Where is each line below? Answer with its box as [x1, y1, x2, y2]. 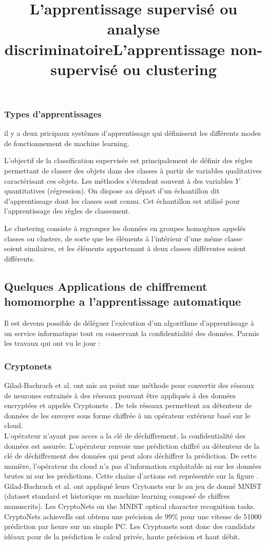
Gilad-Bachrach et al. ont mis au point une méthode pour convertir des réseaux [4, 379, 254, 390]
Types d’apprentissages [4, 107, 102, 120]
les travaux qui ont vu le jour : [4, 338, 101, 348]
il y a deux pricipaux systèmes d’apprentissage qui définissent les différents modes [4, 128, 261, 138]
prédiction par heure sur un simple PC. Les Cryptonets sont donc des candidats [4, 521, 255, 532]
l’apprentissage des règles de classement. [4, 205, 130, 216]
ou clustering [123, 58, 217, 79]
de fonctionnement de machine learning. [4, 137, 129, 148]
